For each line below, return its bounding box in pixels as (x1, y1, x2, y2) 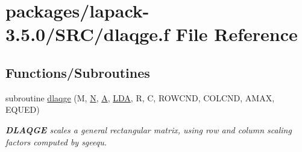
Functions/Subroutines (5, 63, 150, 81)
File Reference (175, 22, 298, 46)
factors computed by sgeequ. (5, 135, 107, 148)
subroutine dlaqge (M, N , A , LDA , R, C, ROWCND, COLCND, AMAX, (5, 91, 275, 104)
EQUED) (5, 103, 40, 116)
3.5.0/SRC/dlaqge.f (5, 22, 169, 46)
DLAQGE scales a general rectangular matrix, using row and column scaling (5, 123, 292, 136)
